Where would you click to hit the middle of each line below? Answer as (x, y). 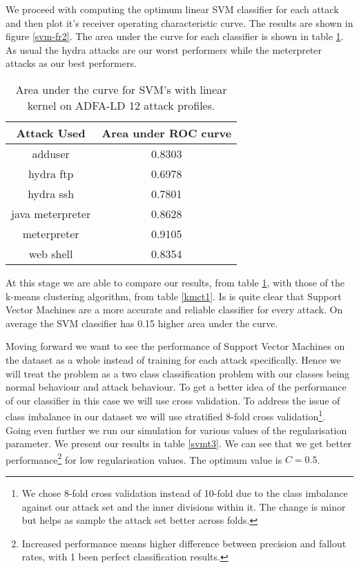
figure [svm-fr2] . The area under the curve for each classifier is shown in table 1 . (175, 36)
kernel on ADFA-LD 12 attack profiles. (121, 105)
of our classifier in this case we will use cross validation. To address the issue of (173, 400)
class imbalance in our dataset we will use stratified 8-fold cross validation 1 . (166, 415)
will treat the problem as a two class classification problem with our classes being (178, 373)
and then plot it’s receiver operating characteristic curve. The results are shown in (179, 22)
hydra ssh (51, 193)
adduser (51, 153)
